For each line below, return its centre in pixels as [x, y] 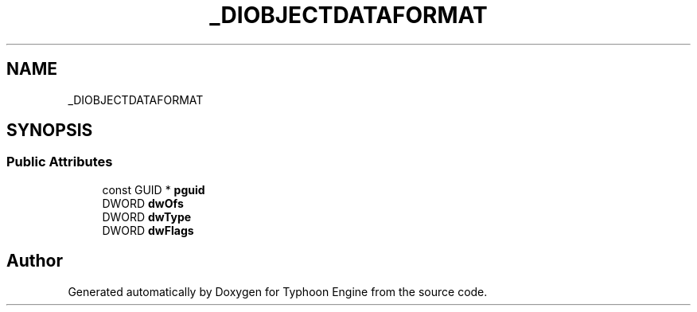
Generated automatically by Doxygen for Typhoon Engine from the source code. [278, 291]
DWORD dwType [147, 216]
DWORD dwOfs [143, 203]
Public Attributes [60, 162]
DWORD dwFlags [148, 230]
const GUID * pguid [154, 189]
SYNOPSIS [50, 131]
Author [35, 261]
